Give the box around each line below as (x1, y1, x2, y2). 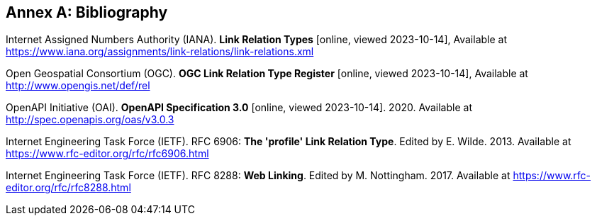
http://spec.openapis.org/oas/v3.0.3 (6, 113, 174, 126)
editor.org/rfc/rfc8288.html (6, 181, 131, 194)
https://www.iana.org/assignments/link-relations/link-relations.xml (6, 45, 314, 58)
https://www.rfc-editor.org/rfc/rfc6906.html (6, 147, 209, 160)
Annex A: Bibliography (6, 4, 168, 21)
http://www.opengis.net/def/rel (6, 79, 150, 92)
